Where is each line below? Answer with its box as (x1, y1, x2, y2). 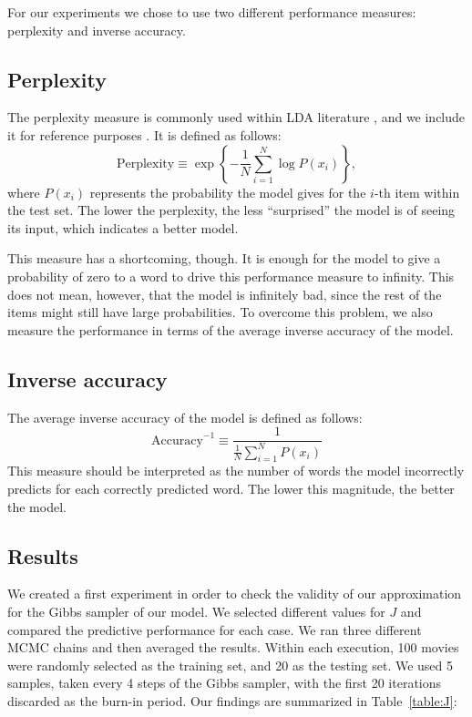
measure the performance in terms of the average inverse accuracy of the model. (7, 320, 454, 339)
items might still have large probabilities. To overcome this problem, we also (7, 302, 433, 322)
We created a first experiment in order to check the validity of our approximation (7, 584, 462, 603)
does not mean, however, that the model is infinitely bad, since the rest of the (7, 284, 442, 303)
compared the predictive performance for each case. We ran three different (7, 620, 422, 639)
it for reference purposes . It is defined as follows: (7, 125, 282, 144)
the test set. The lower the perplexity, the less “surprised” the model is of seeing (7, 200, 456, 220)
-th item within (374, 182, 460, 201)
